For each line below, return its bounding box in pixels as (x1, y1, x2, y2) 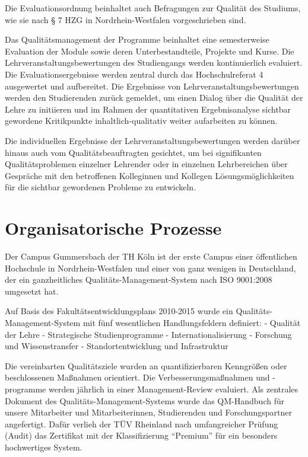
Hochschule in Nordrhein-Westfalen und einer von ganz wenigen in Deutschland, (5, 261, 296, 274)
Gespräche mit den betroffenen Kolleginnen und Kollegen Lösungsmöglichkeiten (5, 169, 294, 181)
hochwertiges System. (5, 440, 82, 453)
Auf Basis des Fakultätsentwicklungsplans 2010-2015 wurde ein (5, 305, 233, 317)
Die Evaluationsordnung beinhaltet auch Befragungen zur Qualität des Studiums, (5, 2, 301, 14)
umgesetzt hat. (5, 285, 59, 297)
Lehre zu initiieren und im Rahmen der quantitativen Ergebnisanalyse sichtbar (5, 103, 291, 115)
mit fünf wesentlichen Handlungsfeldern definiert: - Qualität (82, 317, 301, 328)
